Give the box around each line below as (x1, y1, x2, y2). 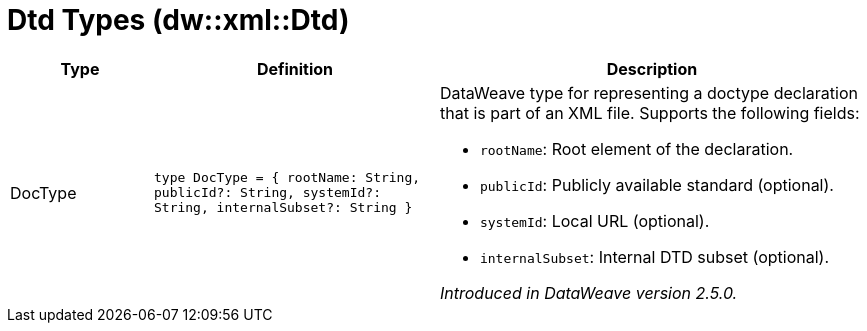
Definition (256, 58, 334, 79)
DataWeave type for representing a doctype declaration (439, 82, 858, 103)
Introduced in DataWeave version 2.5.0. (439, 282, 738, 303)
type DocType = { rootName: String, (153, 170, 421, 186)
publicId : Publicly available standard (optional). (479, 174, 834, 195)
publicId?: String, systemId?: (153, 185, 381, 201)
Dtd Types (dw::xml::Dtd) (7, 3, 350, 37)
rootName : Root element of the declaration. (479, 138, 794, 159)
